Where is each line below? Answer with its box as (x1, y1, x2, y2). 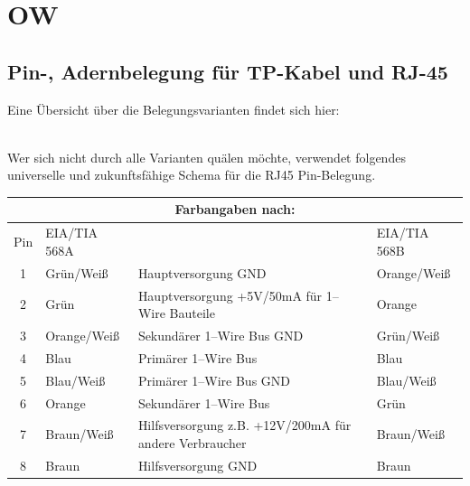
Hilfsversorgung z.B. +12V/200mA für (137, 416, 352, 435)
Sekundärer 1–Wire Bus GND (137, 326, 304, 345)
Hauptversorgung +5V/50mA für (137, 285, 323, 304)
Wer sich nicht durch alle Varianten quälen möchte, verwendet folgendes (7, 147, 406, 166)
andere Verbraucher (137, 433, 247, 452)
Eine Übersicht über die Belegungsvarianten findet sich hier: (7, 99, 340, 118)
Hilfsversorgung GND (137, 455, 258, 474)
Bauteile (169, 304, 215, 322)
